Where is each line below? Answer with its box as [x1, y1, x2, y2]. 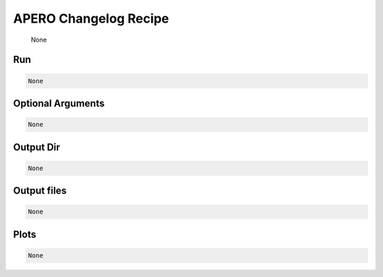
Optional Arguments [13, 97, 105, 109]
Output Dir [13, 141, 60, 153]
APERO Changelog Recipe [13, 11, 170, 26]
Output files [13, 185, 67, 197]
